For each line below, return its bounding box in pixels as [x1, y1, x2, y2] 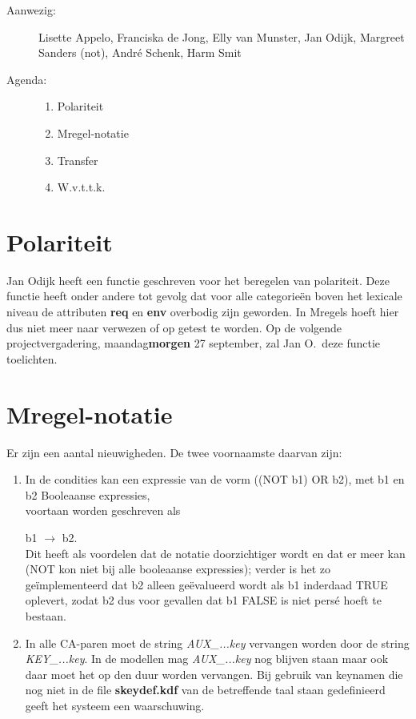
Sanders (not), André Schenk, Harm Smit [38, 44, 242, 61]
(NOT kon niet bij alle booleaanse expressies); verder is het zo [25, 560, 330, 577]
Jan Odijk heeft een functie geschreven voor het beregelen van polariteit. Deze [6, 271, 390, 288]
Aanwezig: [6, 2, 56, 18]
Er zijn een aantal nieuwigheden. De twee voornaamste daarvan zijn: [6, 444, 342, 460]
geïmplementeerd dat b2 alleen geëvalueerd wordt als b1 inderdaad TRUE [25, 576, 388, 592]
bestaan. [25, 607, 66, 624]
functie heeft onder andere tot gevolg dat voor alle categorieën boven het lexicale [6, 287, 402, 304]
